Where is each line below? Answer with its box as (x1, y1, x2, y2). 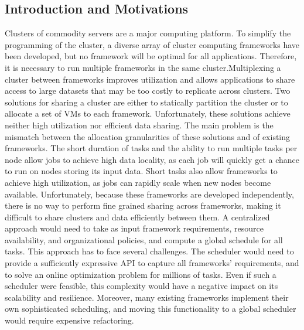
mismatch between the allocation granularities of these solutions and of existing (5, 130, 291, 142)
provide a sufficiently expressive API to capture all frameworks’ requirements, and (5, 257, 299, 269)
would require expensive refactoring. (5, 314, 134, 326)
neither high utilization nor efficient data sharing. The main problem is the (5, 118, 274, 131)
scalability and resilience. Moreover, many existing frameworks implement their (5, 291, 289, 303)
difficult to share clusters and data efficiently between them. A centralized (5, 210, 270, 223)
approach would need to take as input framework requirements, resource (5, 222, 264, 234)
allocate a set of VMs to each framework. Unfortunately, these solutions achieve (5, 107, 291, 120)
